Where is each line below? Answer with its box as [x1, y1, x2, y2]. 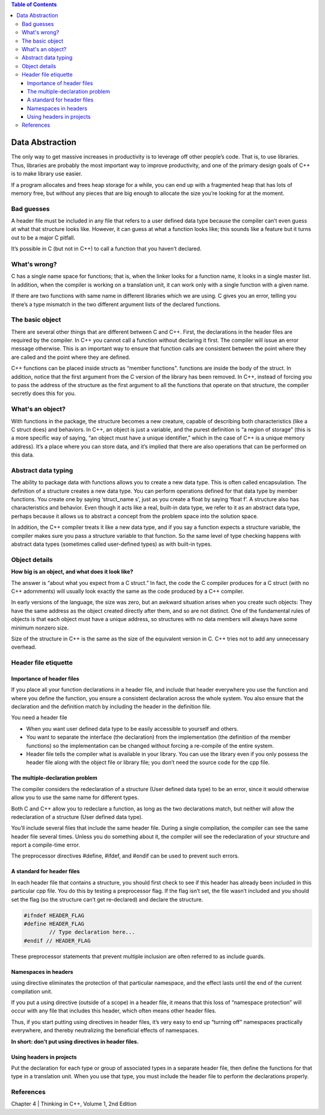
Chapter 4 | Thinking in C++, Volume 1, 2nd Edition [11, 1101, 137, 1108]
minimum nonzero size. [11, 624, 69, 631]
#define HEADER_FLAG [23, 920, 84, 927]
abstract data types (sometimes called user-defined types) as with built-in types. [11, 540, 212, 548]
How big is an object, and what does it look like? [11, 568, 134, 575]
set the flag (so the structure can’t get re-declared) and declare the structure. [11, 895, 203, 903]
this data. [11, 451, 34, 458]
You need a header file [11, 714, 67, 721]
